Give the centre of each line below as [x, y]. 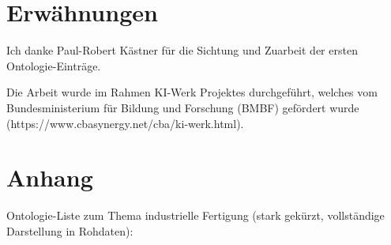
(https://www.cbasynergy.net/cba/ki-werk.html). [125, 123]
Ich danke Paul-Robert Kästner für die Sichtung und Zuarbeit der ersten [182, 50]
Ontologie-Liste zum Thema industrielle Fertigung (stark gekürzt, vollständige [195, 215]
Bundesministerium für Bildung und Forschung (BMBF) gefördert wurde [183, 107]
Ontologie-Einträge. [54, 65]
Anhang [50, 177]
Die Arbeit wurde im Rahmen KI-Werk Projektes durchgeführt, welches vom [192, 92]
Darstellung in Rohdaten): [70, 230]
